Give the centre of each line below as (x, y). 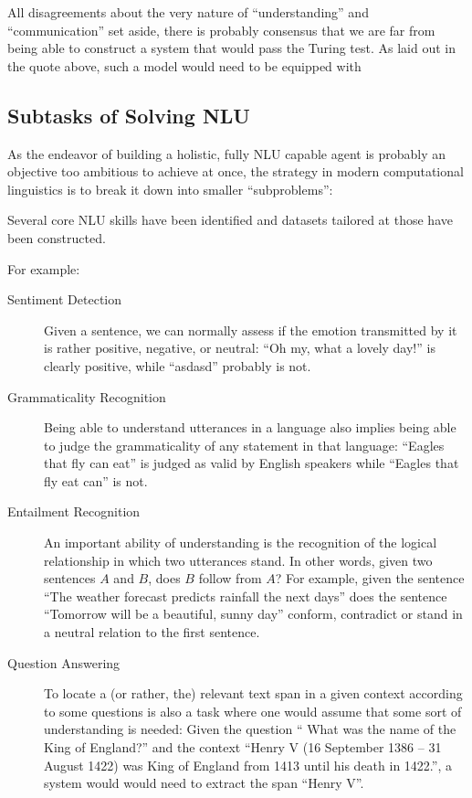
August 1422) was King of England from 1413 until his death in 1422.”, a (248, 765)
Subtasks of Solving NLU (129, 115)
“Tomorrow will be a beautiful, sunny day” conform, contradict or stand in (253, 614)
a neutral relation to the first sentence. (152, 632)
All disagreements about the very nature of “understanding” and (188, 12)
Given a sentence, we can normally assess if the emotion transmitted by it (251, 330)
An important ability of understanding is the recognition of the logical (241, 543)
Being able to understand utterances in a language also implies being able (250, 427)
